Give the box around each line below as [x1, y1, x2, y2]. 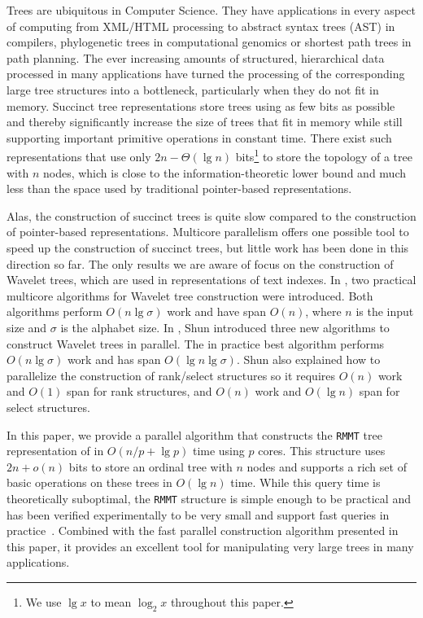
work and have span [167, 303, 267, 320]
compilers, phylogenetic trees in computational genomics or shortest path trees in [7, 33, 412, 50]
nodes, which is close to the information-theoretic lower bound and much [42, 164, 406, 181]
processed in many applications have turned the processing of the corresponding [7, 65, 405, 82]
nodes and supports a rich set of [246, 458, 407, 475]
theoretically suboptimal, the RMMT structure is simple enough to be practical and [7, 489, 411, 506]
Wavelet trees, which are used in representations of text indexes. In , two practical [7, 271, 416, 288]
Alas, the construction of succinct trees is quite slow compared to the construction [7, 207, 416, 224]
